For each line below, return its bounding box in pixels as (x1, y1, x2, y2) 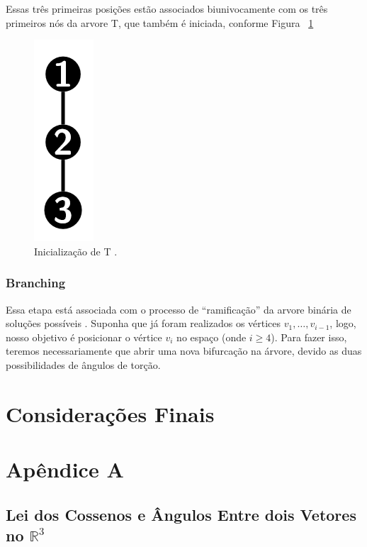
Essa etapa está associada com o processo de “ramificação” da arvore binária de (6, 302, 351, 316)
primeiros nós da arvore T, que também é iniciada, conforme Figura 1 (6, 15, 314, 30)
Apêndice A (6, 455, 124, 484)
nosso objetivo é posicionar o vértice (6, 329, 162, 344)
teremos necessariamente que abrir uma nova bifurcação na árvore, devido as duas (6, 343, 362, 358)
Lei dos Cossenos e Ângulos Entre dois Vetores (6, 503, 356, 525)
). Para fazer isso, (271, 329, 347, 344)
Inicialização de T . (34, 243, 118, 258)
